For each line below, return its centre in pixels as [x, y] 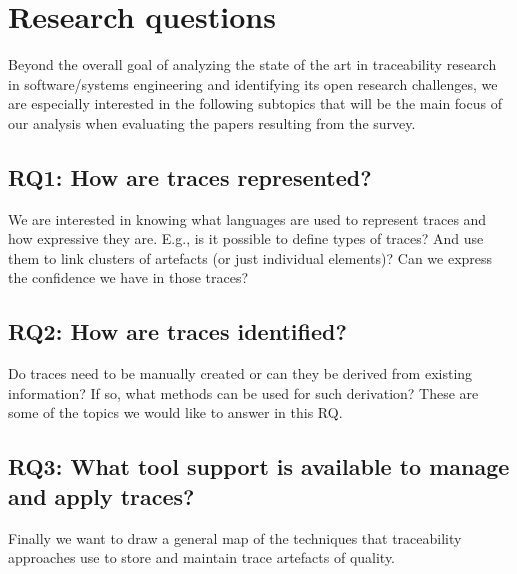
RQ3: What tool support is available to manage [259, 466]
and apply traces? [101, 495]
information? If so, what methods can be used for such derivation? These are [243, 392]
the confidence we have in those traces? [128, 277]
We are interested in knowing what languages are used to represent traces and [247, 218]
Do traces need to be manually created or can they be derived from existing [240, 373]
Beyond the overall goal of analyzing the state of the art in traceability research [252, 64]
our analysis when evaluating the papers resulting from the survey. [212, 122]
